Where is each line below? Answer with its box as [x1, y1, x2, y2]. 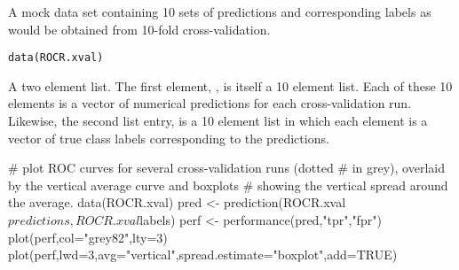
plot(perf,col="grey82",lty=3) [8, 228, 168, 246]
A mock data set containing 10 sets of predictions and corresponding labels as [8, 3, 431, 20]
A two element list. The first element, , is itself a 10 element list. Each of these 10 [8, 76, 453, 95]
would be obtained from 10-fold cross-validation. [8, 19, 271, 38]
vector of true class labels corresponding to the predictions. [8, 128, 329, 147]
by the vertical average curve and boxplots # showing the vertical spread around [8, 175, 448, 194]
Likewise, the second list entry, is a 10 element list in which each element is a [8, 112, 428, 130]
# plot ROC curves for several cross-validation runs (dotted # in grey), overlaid [8, 158, 445, 177]
